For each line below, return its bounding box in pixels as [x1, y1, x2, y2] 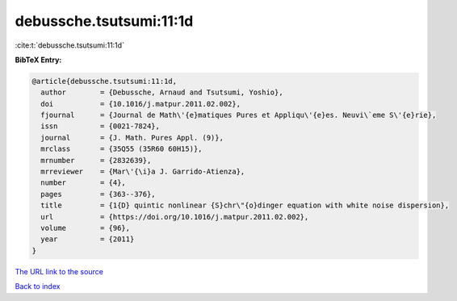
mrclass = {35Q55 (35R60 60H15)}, [40, 144, 203, 153]
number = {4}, [40, 178, 127, 187]
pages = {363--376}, [40, 190, 157, 199]
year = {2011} [40, 235, 135, 244]
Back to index [15, 282, 61, 291]
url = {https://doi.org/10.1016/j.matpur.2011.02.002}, [40, 212, 309, 221]
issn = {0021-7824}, [40, 122, 161, 131]
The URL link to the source [15, 266, 104, 276]
